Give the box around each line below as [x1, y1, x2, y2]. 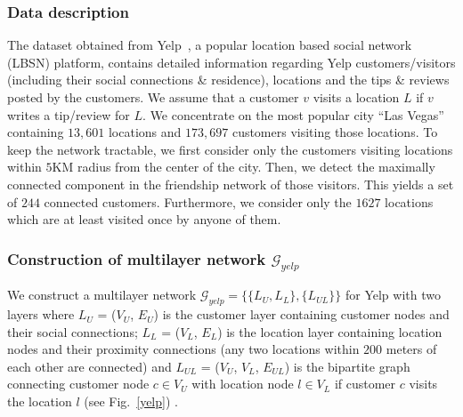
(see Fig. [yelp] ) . [84, 392, 178, 411]
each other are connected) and [7, 357, 172, 375]
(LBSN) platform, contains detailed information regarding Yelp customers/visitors [7, 52, 456, 71]
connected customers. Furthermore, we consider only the [44, 192, 352, 211]
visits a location [313, 88, 400, 106]
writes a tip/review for [7, 105, 130, 124]
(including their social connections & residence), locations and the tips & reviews [7, 70, 450, 89]
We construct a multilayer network [7, 285, 197, 304]
